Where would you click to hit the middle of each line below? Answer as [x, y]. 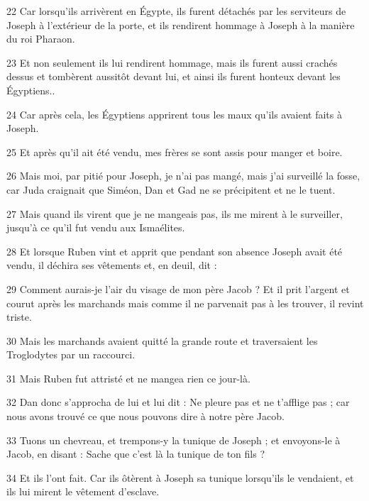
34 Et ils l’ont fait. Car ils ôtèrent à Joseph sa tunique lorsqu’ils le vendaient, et [180, 477]
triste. [19, 317]
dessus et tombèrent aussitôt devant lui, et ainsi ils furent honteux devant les [174, 76]
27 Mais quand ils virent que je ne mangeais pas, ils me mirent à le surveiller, [175, 213]
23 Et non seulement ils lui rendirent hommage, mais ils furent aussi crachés [172, 62]
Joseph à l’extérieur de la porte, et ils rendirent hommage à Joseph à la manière [181, 24]
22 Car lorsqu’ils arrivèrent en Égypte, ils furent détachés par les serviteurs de [176, 11]
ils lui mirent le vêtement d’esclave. [83, 491]
